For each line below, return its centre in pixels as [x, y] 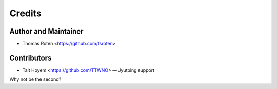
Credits [26, 13]
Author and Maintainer [46, 31]
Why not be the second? [35, 79]
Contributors [31, 58]
